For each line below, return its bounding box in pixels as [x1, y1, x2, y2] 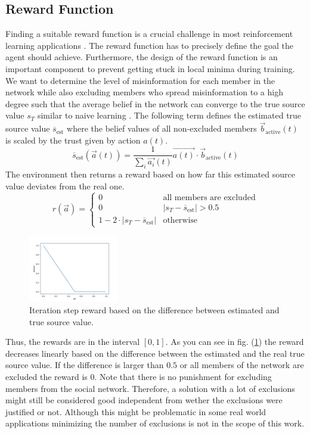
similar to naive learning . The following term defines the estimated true [37, 109, 302, 122]
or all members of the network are [179, 359, 304, 371]
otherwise [163, 216, 198, 225]
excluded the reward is [5, 370, 88, 382]
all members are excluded [163, 193, 256, 202]
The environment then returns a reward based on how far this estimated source [5, 168, 295, 180]
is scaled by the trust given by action [5, 133, 141, 146]
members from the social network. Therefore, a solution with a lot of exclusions [5, 382, 295, 394]
